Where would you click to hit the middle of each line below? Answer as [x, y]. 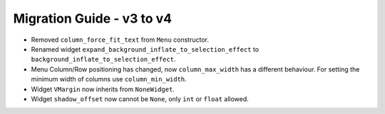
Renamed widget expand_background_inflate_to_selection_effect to [145, 49]
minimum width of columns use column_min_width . [109, 79]
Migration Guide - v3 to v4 [93, 18]
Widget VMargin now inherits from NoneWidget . [103, 89]
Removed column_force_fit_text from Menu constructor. [120, 40]
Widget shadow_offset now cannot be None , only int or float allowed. [140, 98]
